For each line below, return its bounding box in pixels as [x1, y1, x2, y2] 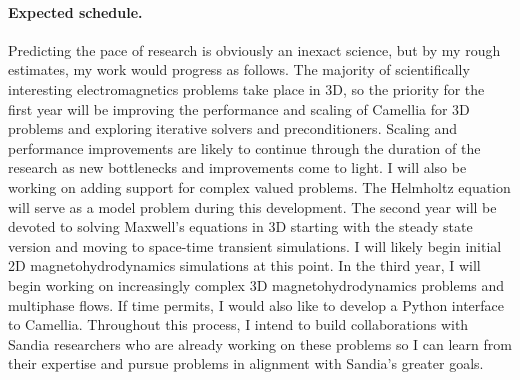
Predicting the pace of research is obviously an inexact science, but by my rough [8, 39, 501, 60]
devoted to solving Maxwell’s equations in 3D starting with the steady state [8, 216, 473, 237]
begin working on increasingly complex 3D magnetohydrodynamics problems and [8, 274, 505, 295]
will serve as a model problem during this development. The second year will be [8, 196, 497, 217]
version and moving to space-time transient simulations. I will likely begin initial [8, 235, 502, 256]
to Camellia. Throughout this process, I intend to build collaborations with [8, 314, 469, 335]
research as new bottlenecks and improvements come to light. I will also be [8, 157, 467, 178]
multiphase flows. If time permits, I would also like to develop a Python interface [8, 294, 505, 315]
